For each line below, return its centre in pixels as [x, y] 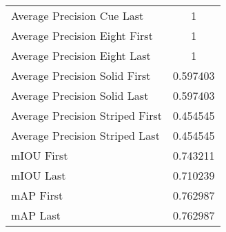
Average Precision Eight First [82, 35]
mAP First [37, 195]
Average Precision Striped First [87, 115]
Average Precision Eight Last [81, 55]
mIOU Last [39, 175]
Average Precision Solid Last [80, 95]
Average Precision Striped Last [85, 135]
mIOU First [40, 155]
